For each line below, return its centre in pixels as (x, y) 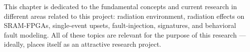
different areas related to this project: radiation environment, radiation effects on (124, 16)
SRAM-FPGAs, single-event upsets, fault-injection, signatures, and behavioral (120, 25)
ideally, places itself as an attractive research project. (83, 44)
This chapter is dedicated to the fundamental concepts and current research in (120, 6)
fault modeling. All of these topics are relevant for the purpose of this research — (125, 34)
